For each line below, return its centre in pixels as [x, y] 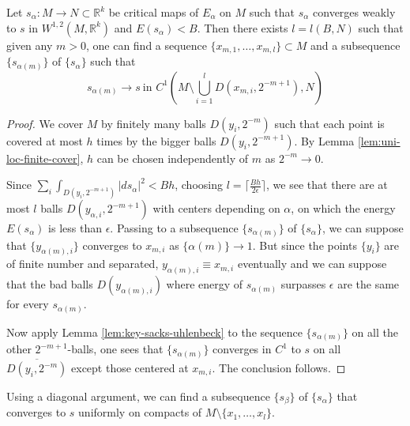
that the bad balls [50, 284]
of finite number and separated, [83, 264]
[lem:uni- [379, 140]
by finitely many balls [154, 123]
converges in [242, 349]
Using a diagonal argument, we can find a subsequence [138, 396]
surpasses [303, 284]
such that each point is [329, 123]
